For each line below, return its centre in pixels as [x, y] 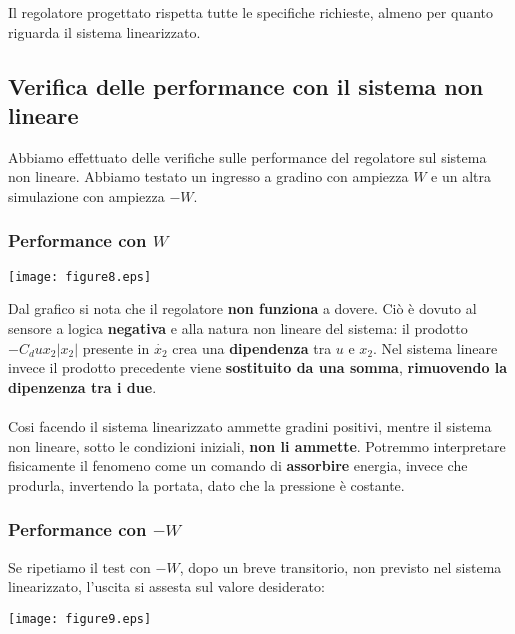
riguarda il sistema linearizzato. [104, 31]
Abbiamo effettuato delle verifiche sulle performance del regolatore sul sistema [247, 156]
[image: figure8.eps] [80, 276]
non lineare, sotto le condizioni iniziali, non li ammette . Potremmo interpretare [257, 445]
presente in [116, 347]
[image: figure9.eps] [80, 618]
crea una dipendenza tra [252, 347]
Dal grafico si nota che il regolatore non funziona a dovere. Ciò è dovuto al [242, 308]
